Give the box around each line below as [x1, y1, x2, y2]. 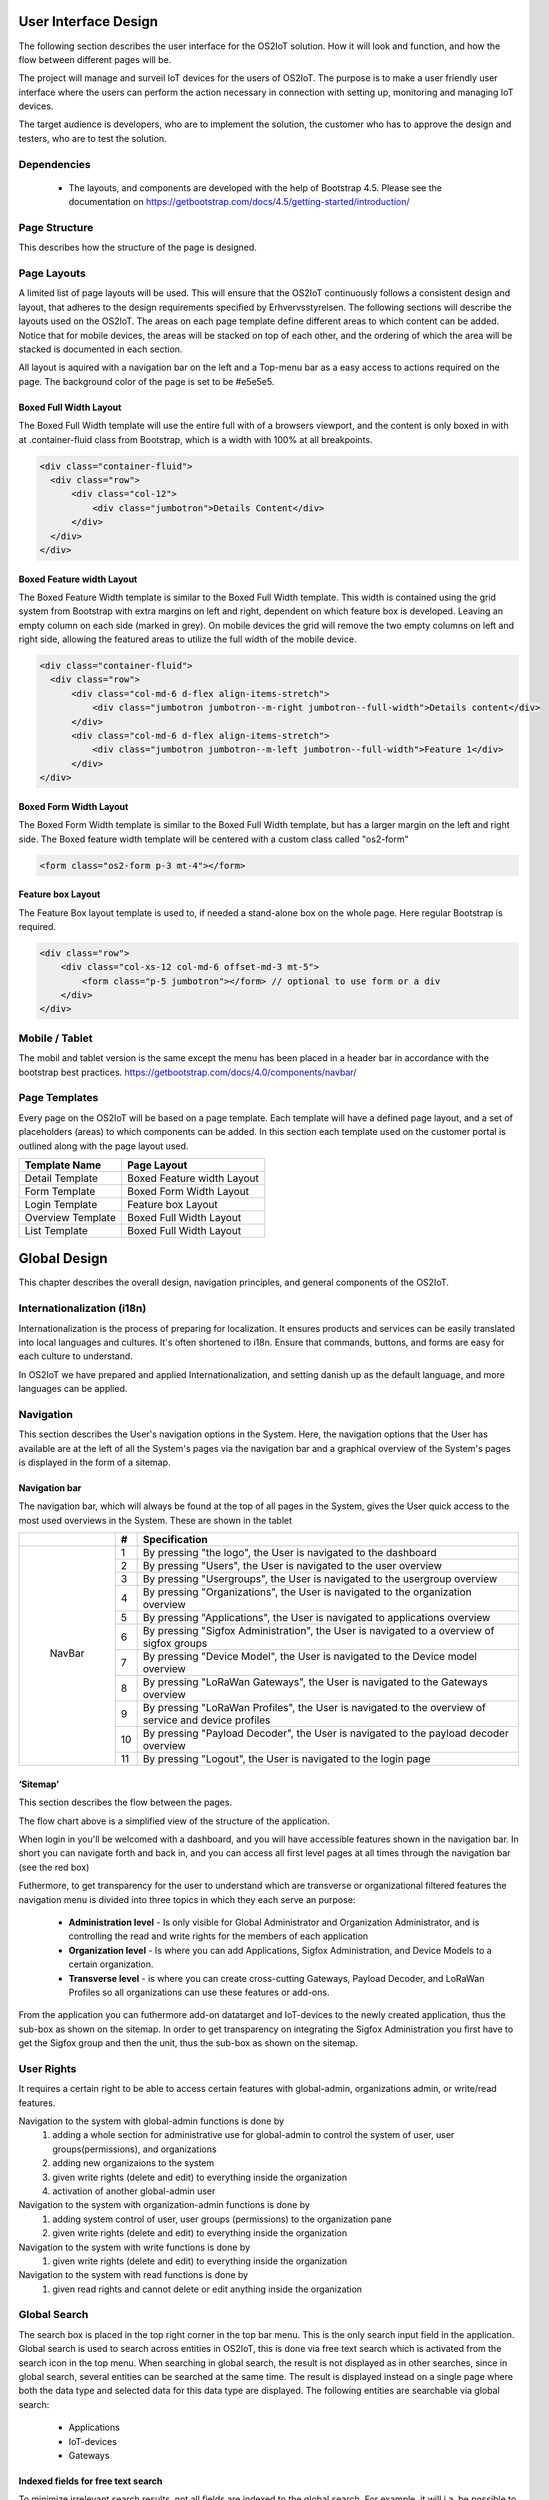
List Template [24, 1223, 89, 1237]
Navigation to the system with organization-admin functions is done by [18, 2199, 310, 2211]
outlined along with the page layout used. [18, 1140, 189, 1152]
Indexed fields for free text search [18, 2475, 163, 2487]
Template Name [24, 1158, 102, 1172]
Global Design [18, 1250, 109, 1267]
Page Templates [18, 1091, 99, 1105]
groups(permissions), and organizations [52, 2143, 217, 2155]
